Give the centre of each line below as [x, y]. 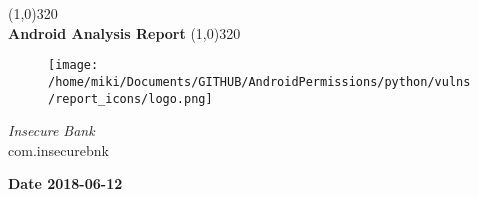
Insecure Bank [51, 130]
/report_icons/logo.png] [130, 98]
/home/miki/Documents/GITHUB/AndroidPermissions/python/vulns [259, 81]
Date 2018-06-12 [65, 183]
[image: [73, 65]
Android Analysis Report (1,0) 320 [124, 32]
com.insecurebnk [58, 149]
